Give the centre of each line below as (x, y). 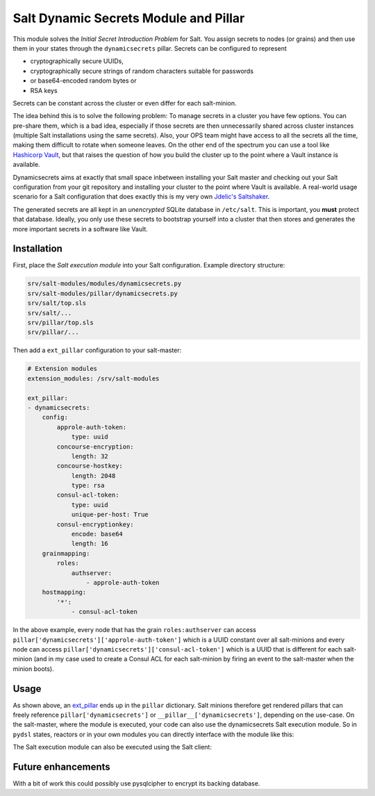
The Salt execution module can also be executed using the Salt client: (112, 747)
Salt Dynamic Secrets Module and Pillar (129, 18)
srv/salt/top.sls (57, 303)
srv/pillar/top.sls (60, 323)
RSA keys (44, 90)
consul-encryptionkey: (95, 524)
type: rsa (88, 486)
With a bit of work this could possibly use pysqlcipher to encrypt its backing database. (136, 783)
